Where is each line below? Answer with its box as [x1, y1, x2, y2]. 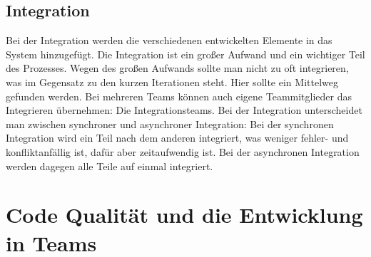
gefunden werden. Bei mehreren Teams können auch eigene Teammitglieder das [6, 88, 352, 103]
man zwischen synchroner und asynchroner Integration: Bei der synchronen [6, 116, 334, 131]
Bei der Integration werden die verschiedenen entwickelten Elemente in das [6, 33, 332, 48]
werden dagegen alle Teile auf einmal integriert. [6, 158, 213, 173]
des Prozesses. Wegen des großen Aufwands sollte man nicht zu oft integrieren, [6, 61, 349, 75]
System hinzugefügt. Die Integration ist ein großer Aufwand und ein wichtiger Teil [6, 46, 365, 61]
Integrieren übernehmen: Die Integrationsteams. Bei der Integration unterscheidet [6, 103, 362, 117]
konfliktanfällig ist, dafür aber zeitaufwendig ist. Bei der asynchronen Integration [6, 144, 360, 159]
